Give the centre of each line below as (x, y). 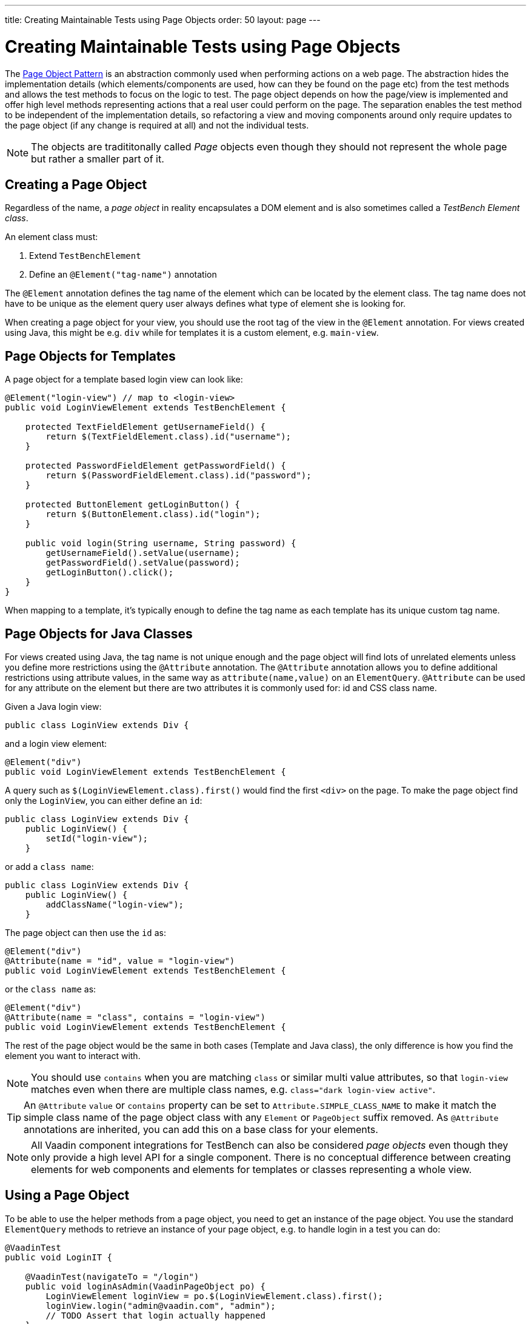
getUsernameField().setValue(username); (143, 553)
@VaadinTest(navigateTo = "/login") (112, 1276)
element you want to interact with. (73, 1056)
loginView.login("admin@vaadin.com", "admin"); (161, 1306)
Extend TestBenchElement (85, 256)
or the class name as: (51, 989)
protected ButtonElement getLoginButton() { (132, 505)
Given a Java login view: (53, 707)
